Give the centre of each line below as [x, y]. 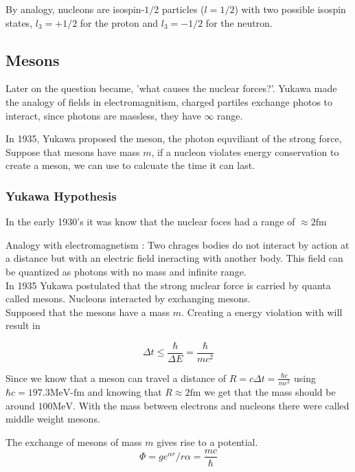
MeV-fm [67, 393]
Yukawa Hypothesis [61, 195]
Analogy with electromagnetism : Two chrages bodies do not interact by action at [177, 244]
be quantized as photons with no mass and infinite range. [126, 271]
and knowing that [125, 392]
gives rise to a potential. [207, 441]
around [20, 405]
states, [19, 22]
